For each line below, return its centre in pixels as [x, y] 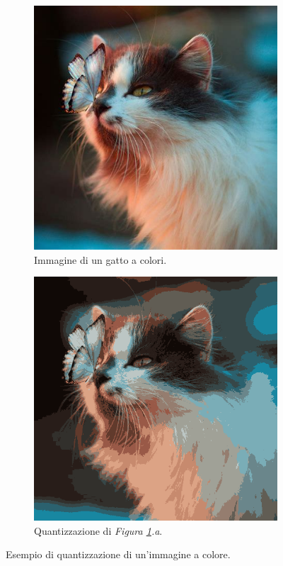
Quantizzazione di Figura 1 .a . [98, 530]
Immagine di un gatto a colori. [100, 259]
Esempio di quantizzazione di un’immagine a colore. [118, 554]
